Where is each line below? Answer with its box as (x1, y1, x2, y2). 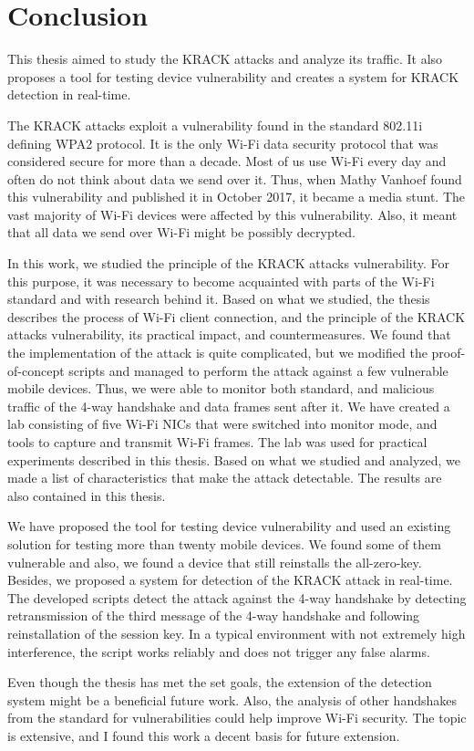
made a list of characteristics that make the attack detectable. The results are (7, 468, 442, 487)
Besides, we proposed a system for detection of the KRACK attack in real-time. (7, 570, 453, 589)
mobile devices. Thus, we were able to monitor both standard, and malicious (7, 379, 435, 398)
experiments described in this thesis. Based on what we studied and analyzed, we (7, 450, 460, 469)
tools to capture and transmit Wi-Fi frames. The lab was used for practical (7, 433, 428, 451)
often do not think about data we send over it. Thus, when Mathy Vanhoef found (7, 169, 462, 188)
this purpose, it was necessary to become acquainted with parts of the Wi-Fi (7, 271, 435, 290)
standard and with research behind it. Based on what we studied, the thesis (7, 289, 430, 308)
